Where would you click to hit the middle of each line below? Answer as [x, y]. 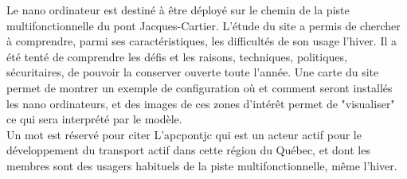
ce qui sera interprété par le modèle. [94, 119]
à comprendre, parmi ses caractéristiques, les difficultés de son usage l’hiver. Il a [202, 41]
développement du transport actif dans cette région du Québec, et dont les [188, 150]
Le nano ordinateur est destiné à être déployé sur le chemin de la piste [178, 10]
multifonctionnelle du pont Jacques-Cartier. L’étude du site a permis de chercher [203, 25]
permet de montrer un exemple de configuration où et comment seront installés [200, 87]
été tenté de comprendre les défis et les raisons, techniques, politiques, [177, 56]
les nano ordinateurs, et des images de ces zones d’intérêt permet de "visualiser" [201, 103]
